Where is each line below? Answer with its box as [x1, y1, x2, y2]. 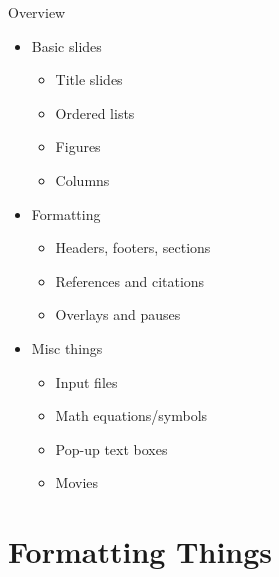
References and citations [55, 270, 205, 291]
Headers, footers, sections [55, 237, 211, 258]
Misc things [31, 337, 103, 358]
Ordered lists [55, 102, 135, 123]
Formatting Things [8, 531, 273, 572]
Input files [55, 371, 118, 392]
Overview [8, 2, 66, 22]
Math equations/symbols [55, 405, 208, 426]
